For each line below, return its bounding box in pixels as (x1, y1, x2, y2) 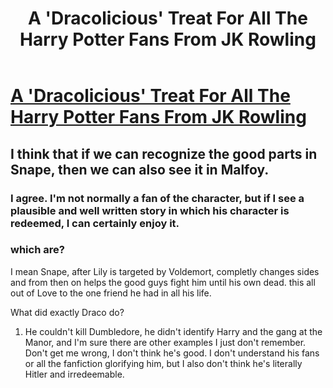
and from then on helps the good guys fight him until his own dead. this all (10, 276, 316, 288)
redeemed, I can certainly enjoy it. (10, 216, 180, 230)
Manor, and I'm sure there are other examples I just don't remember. (24, 336, 307, 348)
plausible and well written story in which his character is (10, 203, 290, 217)
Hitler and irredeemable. (24, 368, 125, 380)
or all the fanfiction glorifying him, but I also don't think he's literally (24, 357, 303, 369)
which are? (10, 243, 65, 257)
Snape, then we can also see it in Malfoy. (10, 161, 270, 178)
